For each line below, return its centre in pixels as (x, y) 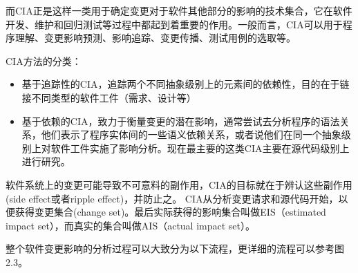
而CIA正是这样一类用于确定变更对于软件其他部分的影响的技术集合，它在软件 (179, 10)
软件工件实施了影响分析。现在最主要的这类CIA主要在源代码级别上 (200, 148)
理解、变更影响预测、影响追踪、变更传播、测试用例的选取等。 (155, 38)
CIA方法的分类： (44, 60)
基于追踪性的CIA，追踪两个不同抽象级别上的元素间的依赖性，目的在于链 (186, 84)
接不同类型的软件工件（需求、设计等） (109, 97)
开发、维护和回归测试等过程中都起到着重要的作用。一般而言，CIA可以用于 (174, 24)
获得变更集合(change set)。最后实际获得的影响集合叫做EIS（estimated (170, 212)
